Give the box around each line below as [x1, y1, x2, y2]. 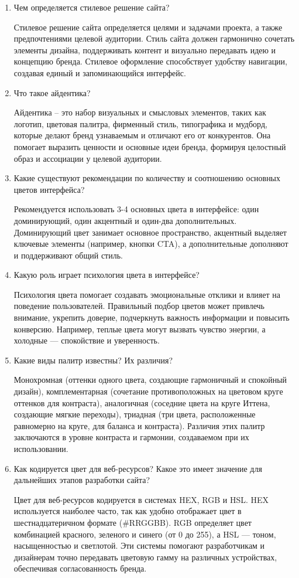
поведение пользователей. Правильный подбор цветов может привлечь [13, 300, 264, 312]
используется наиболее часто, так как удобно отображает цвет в [13, 505, 242, 517]
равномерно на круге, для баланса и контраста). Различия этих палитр [13, 419, 265, 431]
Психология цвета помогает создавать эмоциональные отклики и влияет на [13, 288, 280, 300]
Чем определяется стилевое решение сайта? [13, 1, 170, 13]
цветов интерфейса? [13, 183, 85, 195]
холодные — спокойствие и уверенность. [13, 334, 160, 346]
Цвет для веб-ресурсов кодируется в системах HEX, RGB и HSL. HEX [13, 493, 269, 505]
